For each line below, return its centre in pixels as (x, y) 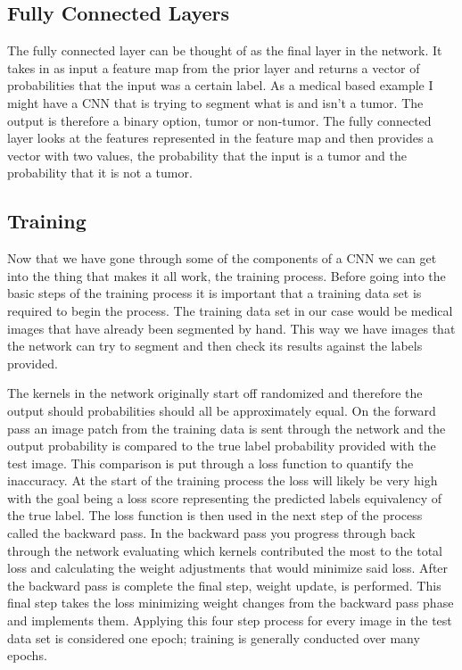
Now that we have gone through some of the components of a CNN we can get (222, 258)
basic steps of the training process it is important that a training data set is (214, 293)
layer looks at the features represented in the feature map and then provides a (221, 138)
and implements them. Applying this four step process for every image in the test (230, 620)
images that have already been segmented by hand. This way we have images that (231, 328)
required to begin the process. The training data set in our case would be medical (230, 310)
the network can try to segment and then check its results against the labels (215, 346)
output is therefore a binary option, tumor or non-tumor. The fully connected (219, 120)
